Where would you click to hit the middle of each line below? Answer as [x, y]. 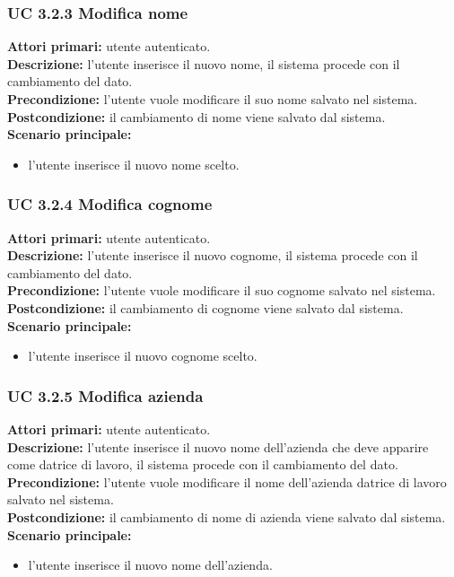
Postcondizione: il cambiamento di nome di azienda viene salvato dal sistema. [227, 516]
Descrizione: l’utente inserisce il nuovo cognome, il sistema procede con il [213, 255]
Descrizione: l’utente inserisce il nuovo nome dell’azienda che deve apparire [218, 446]
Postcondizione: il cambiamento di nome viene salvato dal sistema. [196, 116]
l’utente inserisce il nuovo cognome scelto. [143, 356]
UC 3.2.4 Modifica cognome [110, 204]
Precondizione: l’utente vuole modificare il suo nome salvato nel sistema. [213, 99]
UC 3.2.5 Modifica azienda [105, 395]
